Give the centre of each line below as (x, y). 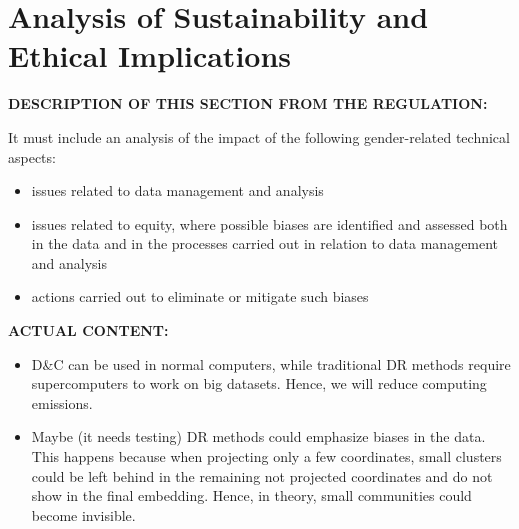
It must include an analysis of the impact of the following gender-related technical (259, 136)
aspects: (32, 156)
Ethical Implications (150, 55)
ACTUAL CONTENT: (88, 330)
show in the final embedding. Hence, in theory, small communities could (251, 495)
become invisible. (83, 514)
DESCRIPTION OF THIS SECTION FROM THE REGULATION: (248, 103)
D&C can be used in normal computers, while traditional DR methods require (271, 363)
